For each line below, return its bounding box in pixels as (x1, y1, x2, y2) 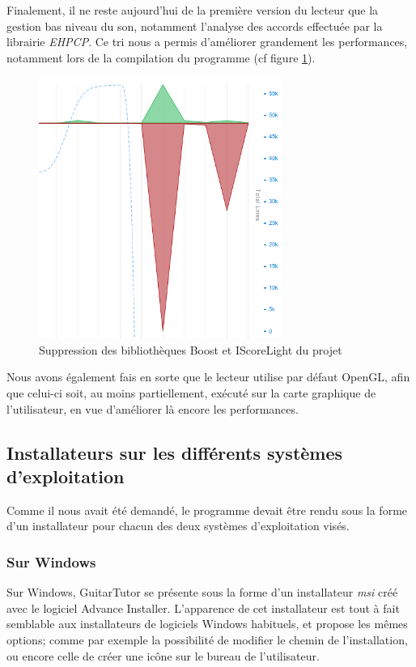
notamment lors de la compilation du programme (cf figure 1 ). (6, 49, 316, 66)
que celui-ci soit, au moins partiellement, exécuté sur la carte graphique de (6, 384, 376, 401)
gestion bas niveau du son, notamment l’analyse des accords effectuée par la (6, 17, 383, 34)
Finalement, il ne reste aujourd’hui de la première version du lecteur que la (6, 2, 379, 18)
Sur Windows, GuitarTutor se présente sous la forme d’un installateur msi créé (6, 584, 398, 601)
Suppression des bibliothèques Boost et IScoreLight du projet (39, 341, 342, 358)
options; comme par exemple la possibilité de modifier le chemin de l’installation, (6, 631, 408, 648)
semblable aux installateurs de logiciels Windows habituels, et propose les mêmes (6, 615, 408, 632)
